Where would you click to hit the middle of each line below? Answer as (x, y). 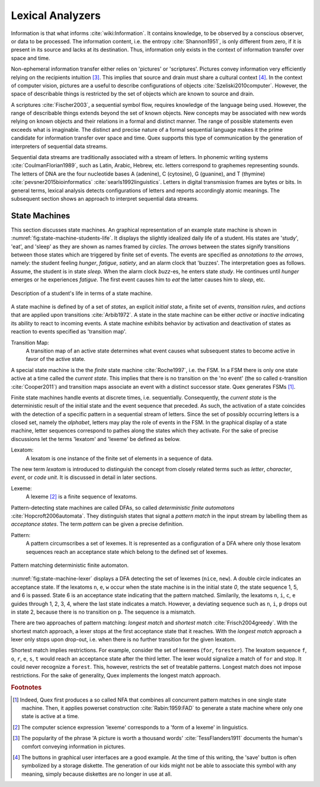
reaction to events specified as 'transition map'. (69, 332)
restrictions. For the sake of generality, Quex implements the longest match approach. (116, 675)
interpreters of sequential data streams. (59, 146)
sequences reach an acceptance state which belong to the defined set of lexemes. (127, 551)
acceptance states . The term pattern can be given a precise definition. (97, 524)
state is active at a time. (50, 716)
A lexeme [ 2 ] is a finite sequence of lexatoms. (81, 497)
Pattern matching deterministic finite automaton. (70, 565)
